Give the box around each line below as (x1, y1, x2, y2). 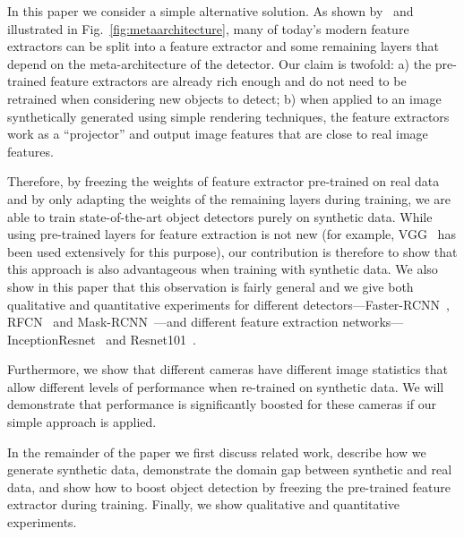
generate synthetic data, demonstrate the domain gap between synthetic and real (7, 460, 452, 479)
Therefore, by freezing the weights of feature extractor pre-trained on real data (7, 172, 440, 191)
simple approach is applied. (7, 413, 157, 431)
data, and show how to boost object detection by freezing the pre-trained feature (7, 477, 451, 496)
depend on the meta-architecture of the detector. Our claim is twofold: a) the (7, 54, 432, 72)
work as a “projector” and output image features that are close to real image (7, 124, 428, 143)
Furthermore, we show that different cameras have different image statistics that (7, 360, 448, 379)
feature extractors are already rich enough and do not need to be (50, 72, 407, 90)
